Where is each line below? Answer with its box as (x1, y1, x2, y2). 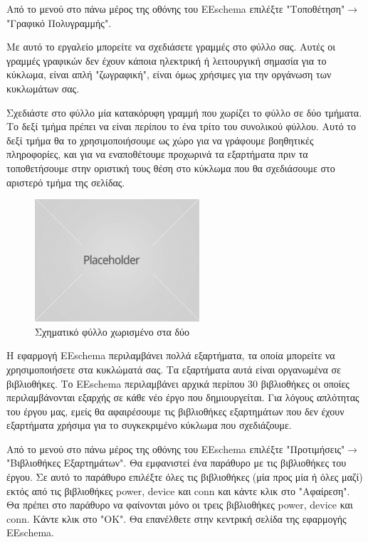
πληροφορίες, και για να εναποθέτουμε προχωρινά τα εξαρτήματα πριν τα (6, 147, 308, 161)
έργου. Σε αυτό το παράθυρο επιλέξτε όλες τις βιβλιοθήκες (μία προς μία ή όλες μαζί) (6, 469, 363, 484)
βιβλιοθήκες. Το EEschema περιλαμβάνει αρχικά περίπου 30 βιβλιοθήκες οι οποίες (6, 376, 349, 390)
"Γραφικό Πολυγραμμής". (6, 15, 112, 30)
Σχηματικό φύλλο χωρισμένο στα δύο (35, 324, 190, 339)
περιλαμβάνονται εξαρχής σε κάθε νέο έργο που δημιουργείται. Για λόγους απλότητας (6, 390, 359, 405)
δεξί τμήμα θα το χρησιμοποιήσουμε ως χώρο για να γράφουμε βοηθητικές (6, 132, 314, 147)
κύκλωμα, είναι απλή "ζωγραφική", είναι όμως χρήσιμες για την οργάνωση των (6, 67, 332, 82)
